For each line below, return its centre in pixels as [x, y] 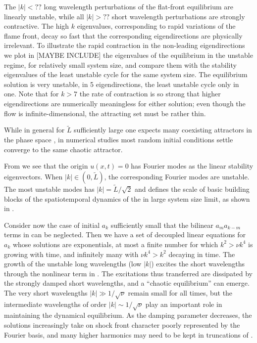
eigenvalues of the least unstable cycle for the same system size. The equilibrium [126, 74]
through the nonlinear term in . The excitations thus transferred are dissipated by [128, 273]
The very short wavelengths [46, 292]
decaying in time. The [202, 254]
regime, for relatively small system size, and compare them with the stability [120, 64]
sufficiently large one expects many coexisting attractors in [163, 130]
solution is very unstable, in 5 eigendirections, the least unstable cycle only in [122, 84]
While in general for [34, 130]
